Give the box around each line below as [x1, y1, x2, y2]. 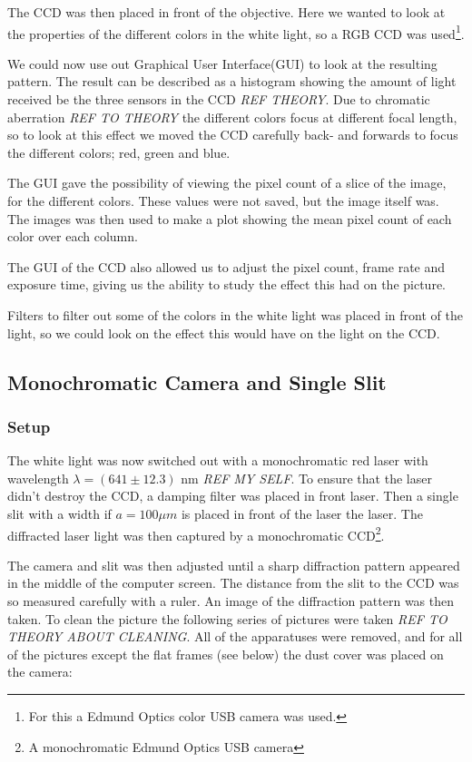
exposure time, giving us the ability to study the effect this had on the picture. [7, 275, 446, 294]
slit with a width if [7, 503, 112, 523]
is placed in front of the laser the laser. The [181, 503, 423, 523]
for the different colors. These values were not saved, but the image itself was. [7, 191, 439, 210]
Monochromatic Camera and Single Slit [7, 367, 387, 396]
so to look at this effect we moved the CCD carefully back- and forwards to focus [7, 125, 458, 144]
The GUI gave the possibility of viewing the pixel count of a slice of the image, [7, 173, 447, 192]
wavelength [7, 468, 69, 487]
